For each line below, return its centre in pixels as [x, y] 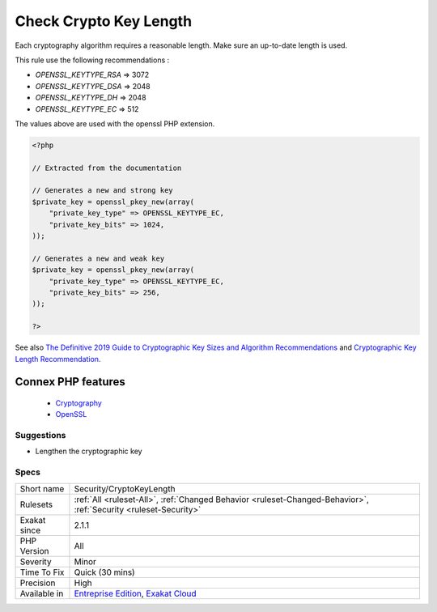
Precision [38, 583]
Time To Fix [42, 572]
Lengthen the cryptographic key [89, 451]
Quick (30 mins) [104, 572]
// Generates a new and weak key [98, 258]
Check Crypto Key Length [104, 21]
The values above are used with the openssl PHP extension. [115, 123]
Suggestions [40, 436]
